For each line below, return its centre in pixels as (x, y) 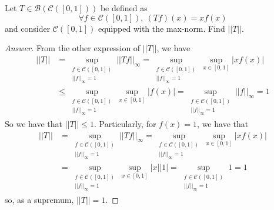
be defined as (124, 8)
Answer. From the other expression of (73, 48)
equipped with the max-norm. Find (161, 28)
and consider (28, 28)
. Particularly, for (125, 124)
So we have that (34, 124)
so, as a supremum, (39, 199)
